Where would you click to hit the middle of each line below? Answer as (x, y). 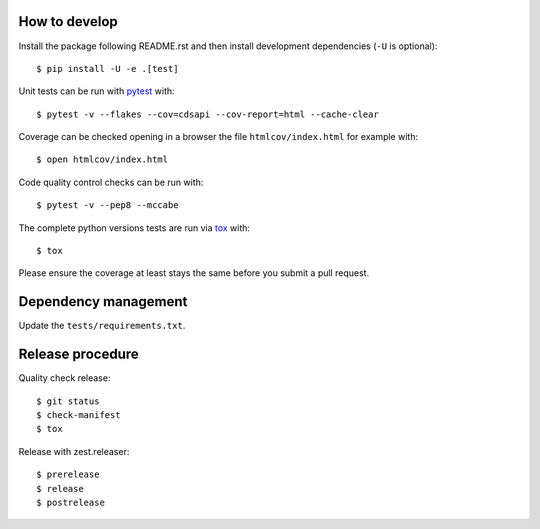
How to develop (68, 21)
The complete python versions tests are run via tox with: (134, 227)
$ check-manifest (78, 415)
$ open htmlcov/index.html (102, 159)
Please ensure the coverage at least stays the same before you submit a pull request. (194, 273)
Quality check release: (64, 378)
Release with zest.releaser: (74, 451)
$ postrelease (70, 502)
